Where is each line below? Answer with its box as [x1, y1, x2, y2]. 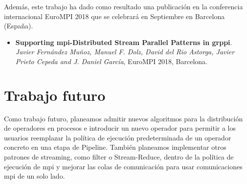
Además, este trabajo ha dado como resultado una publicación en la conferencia [4, 1, 243, 11]
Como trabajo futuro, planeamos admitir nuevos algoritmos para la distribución [4, 113, 243, 123]
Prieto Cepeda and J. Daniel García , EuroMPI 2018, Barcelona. [15, 56, 207, 66]
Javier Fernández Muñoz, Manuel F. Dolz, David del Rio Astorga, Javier [15, 46, 235, 57]
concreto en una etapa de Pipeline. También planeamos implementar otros [4, 142, 226, 152]
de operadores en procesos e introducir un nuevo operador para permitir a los [4, 123, 236, 133]
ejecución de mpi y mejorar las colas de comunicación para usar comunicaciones [4, 161, 243, 171]
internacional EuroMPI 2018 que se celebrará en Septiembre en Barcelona [4, 11, 225, 21]
